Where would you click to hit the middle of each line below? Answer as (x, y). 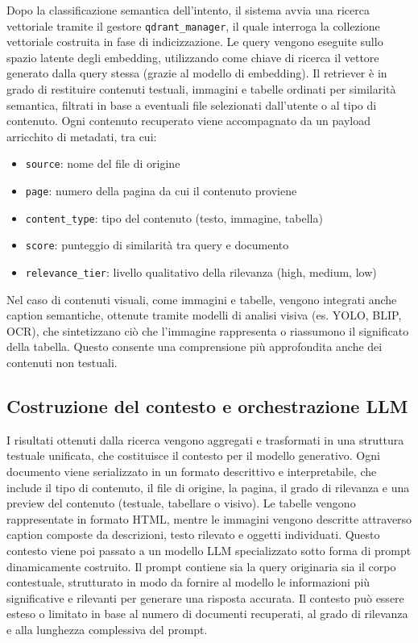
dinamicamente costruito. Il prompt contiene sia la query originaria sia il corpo (201, 566)
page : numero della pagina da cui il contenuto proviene (161, 191)
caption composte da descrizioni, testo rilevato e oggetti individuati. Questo (193, 534)
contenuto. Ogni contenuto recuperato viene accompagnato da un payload (188, 121)
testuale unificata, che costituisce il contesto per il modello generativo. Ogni (193, 455)
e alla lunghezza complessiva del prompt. (107, 629)
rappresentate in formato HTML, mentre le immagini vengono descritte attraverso (209, 518)
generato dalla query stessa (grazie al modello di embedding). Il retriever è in (197, 73)
